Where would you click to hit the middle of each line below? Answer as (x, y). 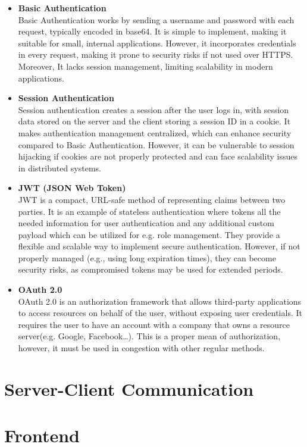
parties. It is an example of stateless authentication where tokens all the (149, 211)
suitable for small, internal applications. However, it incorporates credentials (157, 43)
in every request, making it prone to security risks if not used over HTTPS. (156, 54)
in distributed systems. (59, 168)
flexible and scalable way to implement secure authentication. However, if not (159, 246)
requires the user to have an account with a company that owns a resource (154, 324)
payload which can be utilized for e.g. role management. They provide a (149, 234)
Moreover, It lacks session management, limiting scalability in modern (145, 66)
